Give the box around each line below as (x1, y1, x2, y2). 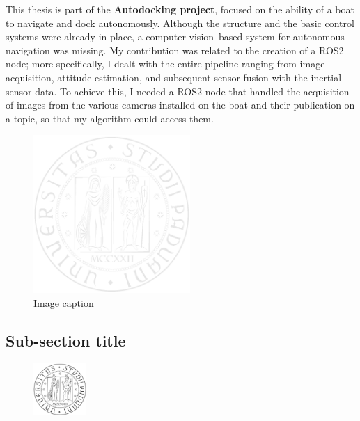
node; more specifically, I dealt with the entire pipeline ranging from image (6, 56, 325, 71)
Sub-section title (6, 329, 126, 351)
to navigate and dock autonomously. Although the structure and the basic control (6, 15, 354, 30)
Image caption (33, 295, 94, 310)
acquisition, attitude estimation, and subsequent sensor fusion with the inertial (6, 70, 342, 84)
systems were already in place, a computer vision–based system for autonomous (6, 29, 345, 44)
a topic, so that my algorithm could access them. (6, 111, 214, 125)
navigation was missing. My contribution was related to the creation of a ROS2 (6, 42, 344, 57)
